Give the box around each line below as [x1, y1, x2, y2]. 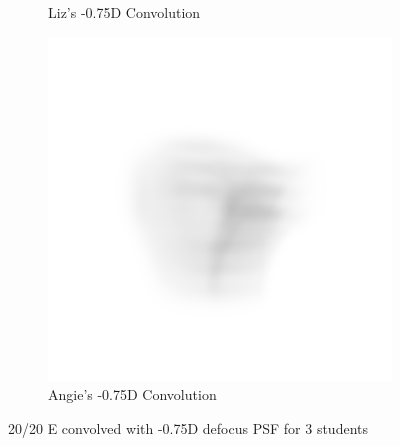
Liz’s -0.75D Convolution [48, 2, 201, 22]
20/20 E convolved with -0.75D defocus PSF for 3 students [8, 417, 368, 438]
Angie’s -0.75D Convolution [48, 384, 217, 405]
